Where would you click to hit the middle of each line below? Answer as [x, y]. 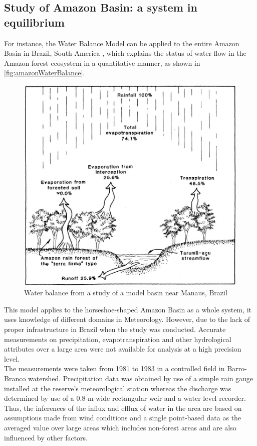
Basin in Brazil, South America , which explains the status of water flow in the [125, 53]
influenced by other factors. [46, 437]
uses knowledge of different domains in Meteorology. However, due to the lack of [127, 319]
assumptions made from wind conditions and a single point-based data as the [123, 418]
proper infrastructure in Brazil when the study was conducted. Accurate [115, 329]
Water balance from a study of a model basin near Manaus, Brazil [126, 293]
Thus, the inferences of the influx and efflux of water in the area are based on [123, 408]
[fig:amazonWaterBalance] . [45, 73]
